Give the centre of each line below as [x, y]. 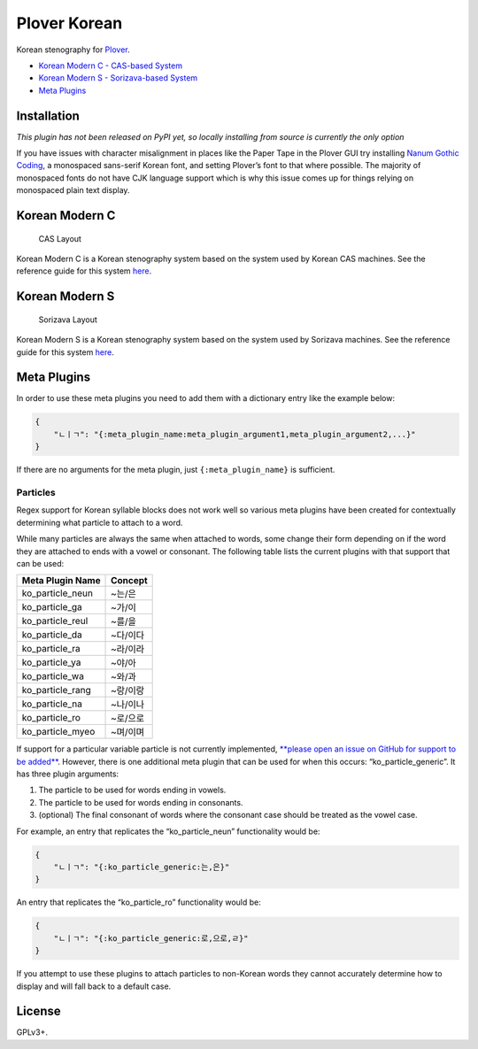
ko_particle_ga [52, 607]
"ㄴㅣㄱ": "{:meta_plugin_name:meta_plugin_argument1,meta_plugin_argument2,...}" [235, 434]
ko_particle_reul [55, 621]
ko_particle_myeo [58, 732]
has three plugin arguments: [68, 774]
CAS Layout [60, 238]
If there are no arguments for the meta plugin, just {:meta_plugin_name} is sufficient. [176, 470]
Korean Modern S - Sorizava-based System [118, 78]
